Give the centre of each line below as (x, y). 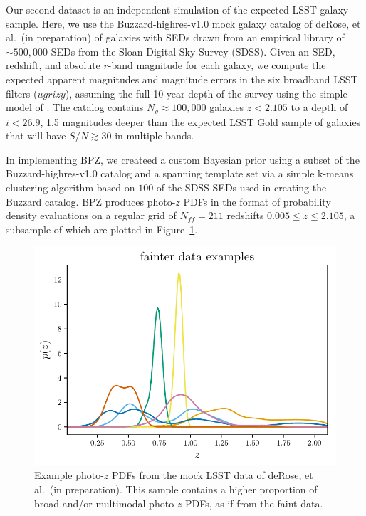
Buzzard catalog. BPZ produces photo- (91, 201)
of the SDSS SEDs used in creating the (241, 187)
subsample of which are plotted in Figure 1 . (102, 229)
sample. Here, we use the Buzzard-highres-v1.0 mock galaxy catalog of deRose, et (183, 23)
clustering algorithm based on (70, 187)
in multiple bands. (155, 136)
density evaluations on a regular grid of (91, 215)
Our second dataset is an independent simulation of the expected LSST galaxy (177, 9)
